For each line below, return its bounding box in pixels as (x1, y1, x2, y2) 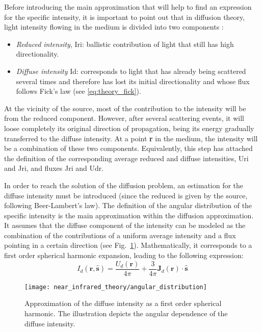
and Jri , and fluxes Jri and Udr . (4, 163, 104, 173)
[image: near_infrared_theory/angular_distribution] (24, 283, 207, 291)
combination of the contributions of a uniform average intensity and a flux (4, 229, 236, 240)
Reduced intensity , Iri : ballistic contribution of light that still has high (16, 38, 234, 49)
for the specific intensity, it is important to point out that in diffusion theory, (4, 11, 245, 22)
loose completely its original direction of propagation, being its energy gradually (4, 122, 254, 133)
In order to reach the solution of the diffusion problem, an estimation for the (4, 180, 244, 190)
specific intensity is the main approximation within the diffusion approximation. (4, 210, 254, 220)
